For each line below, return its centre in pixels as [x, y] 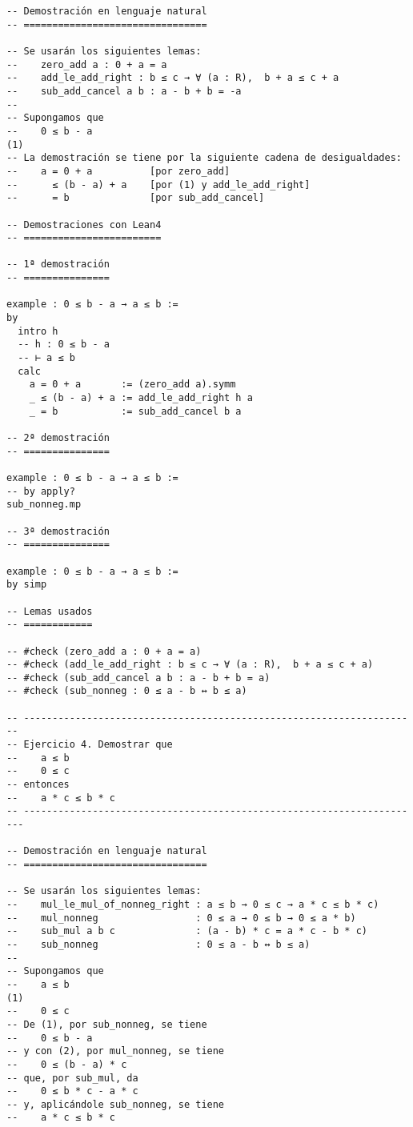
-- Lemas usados [50, 611]
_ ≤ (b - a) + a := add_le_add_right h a [141, 398]
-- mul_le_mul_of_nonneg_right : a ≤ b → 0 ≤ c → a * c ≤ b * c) [193, 904]
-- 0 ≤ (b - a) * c [67, 1064]
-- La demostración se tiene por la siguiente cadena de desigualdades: [204, 158]
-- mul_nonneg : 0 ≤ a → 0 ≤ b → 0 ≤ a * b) [181, 918]
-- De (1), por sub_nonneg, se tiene [107, 1024]
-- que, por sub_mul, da [72, 1078]
